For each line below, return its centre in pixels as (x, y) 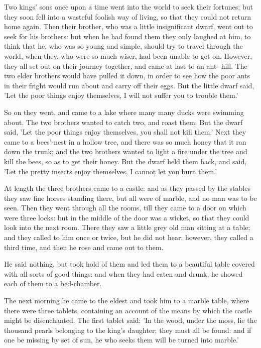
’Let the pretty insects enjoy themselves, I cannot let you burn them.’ (111, 171)
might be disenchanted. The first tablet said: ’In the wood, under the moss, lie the (130, 320)
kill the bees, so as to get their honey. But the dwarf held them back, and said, (125, 161)
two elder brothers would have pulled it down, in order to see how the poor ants (127, 76)
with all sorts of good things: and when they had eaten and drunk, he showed (123, 273)
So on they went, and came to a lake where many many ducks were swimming (124, 112)
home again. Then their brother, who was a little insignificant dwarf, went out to (128, 26)
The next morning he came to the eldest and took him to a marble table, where (127, 301)
